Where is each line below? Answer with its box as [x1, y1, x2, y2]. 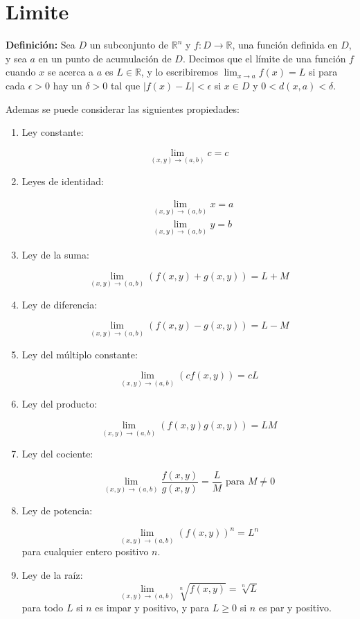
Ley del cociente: [21, 446, 93, 461]
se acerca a [47, 64, 94, 79]
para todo [21, 600, 64, 614]
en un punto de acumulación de [38, 51, 172, 65]
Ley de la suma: [21, 247, 89, 261]
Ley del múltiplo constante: [21, 347, 138, 361]
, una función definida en [232, 37, 338, 52]
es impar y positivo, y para [95, 600, 210, 614]
